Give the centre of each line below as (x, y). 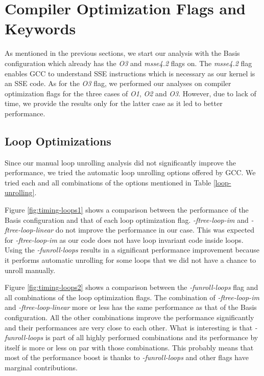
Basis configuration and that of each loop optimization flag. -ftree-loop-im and (127, 220)
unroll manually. (30, 270)
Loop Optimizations (58, 141)
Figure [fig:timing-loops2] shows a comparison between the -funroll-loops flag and (131, 287)
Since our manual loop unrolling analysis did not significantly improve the (121, 162)
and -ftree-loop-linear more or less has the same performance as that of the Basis (131, 307)
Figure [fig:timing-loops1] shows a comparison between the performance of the (127, 210)
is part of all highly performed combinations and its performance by (152, 337)
